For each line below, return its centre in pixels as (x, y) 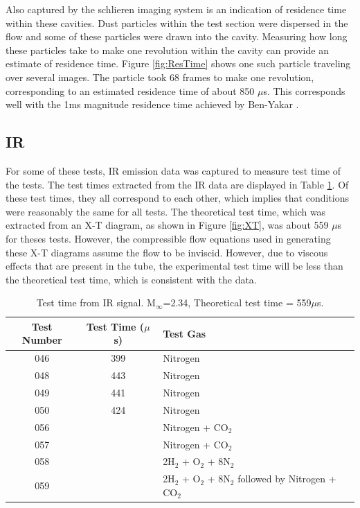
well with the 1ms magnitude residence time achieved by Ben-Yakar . (152, 104)
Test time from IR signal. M (96, 303)
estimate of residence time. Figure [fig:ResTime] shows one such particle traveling (178, 63)
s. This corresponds (304, 90)
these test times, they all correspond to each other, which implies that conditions (177, 198)
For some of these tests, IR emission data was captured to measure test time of (173, 170)
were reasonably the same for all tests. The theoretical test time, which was (166, 211)
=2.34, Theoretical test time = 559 (237, 303)
